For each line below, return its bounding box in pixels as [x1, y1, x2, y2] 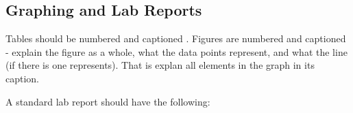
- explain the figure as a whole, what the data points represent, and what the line [5, 44, 348, 59]
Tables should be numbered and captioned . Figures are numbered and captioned [5, 31, 346, 46]
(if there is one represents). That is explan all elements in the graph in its [5, 58, 315, 72]
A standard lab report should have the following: [5, 94, 210, 108]
